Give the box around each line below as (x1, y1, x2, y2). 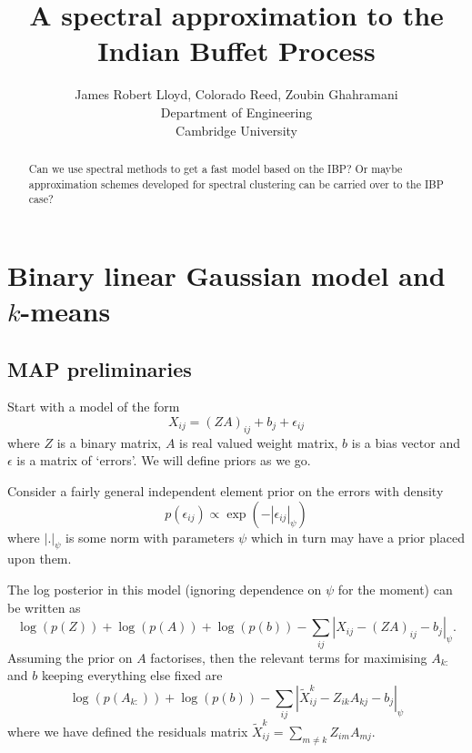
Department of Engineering (160, 102, 313, 121)
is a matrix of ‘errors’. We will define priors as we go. (16, 451, 311, 470)
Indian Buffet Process (97, 32, 376, 69)
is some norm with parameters (65, 527, 235, 546)
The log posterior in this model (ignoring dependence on (7, 580, 322, 598)
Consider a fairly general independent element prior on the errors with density (7, 482, 444, 501)
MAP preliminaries (7, 354, 192, 382)
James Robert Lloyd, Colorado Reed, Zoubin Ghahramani (75, 85, 398, 104)
